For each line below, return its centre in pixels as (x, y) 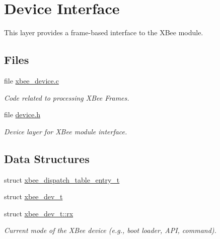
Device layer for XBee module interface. (66, 131)
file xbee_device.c (31, 80)
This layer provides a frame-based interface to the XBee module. (104, 32)
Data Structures (47, 158)
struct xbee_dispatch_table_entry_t (62, 179)
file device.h (22, 114)
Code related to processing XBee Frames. (67, 97)
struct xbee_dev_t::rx (39, 213)
